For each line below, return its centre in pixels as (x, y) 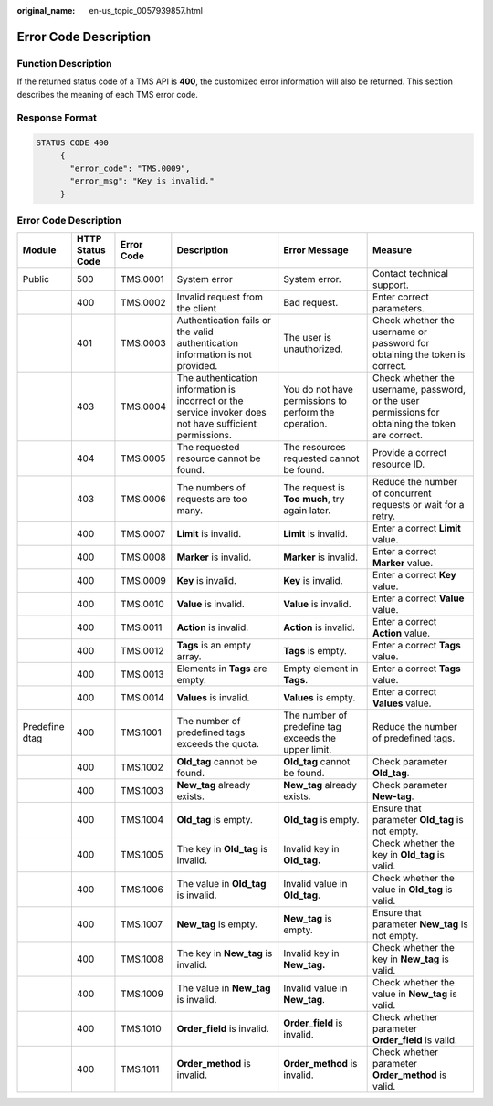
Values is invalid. (213, 698)
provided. (197, 366)
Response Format (57, 118)
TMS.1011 (140, 1069)
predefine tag (312, 727)
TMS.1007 (142, 924)
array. (189, 657)
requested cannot (321, 458)
